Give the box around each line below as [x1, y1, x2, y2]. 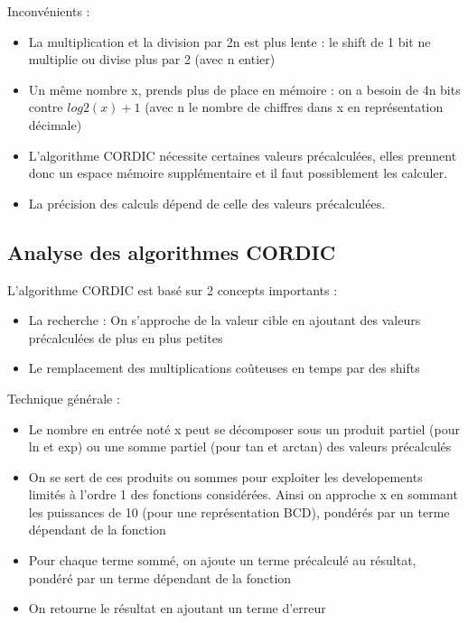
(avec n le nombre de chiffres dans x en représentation [145, 98, 444, 116]
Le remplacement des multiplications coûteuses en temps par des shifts [28, 358, 420, 377]
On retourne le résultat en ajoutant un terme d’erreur [28, 599, 326, 618]
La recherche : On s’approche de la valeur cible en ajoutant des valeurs [28, 311, 421, 330]
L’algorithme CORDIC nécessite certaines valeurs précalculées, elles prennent [28, 145, 457, 164]
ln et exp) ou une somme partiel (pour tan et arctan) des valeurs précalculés [28, 437, 452, 456]
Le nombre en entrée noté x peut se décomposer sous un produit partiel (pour [28, 419, 460, 438]
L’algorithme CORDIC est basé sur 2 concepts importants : [7, 280, 338, 299]
